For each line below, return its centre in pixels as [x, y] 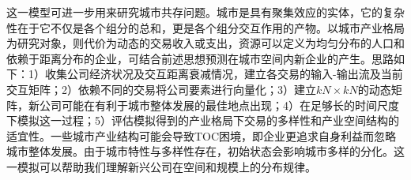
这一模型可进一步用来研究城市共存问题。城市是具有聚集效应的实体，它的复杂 [205, 12]
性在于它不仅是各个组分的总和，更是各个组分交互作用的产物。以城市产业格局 [205, 27]
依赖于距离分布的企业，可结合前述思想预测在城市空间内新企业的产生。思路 [200, 58]
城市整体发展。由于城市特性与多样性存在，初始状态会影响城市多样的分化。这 [205, 151]
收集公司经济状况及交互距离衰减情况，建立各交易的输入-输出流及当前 [224, 74]
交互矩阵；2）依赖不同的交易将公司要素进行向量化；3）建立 [161, 89]
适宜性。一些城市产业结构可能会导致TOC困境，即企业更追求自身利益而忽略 [202, 135]
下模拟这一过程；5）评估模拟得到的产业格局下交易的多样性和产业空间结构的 [203, 120]
